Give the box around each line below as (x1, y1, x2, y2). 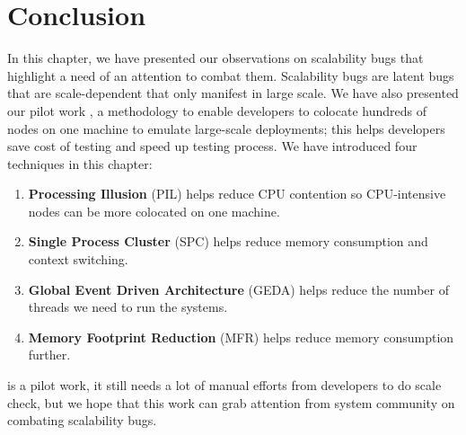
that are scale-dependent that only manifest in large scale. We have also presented (7, 84, 459, 102)
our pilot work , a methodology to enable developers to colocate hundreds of (7, 101, 426, 120)
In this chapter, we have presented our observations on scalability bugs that (7, 49, 424, 67)
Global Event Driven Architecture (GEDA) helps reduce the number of (28, 280, 449, 298)
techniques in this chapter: (7, 154, 153, 173)
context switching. (28, 250, 128, 269)
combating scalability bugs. (7, 411, 157, 430)
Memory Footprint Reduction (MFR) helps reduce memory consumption (28, 327, 454, 346)
